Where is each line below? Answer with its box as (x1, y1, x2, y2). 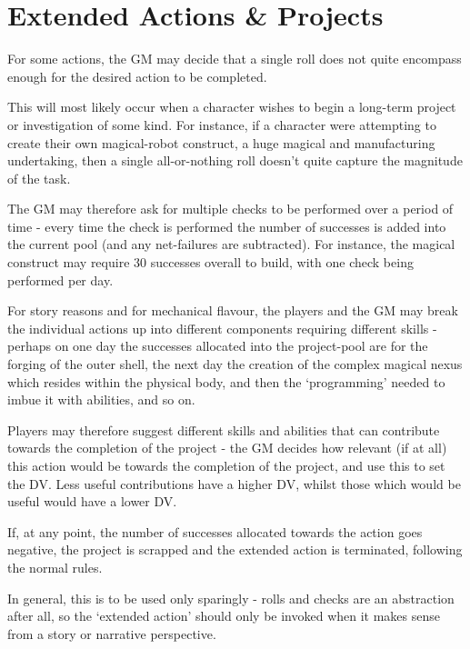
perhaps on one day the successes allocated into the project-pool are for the (7, 336, 428, 355)
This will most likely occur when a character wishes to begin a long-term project (7, 97, 456, 116)
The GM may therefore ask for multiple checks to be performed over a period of (7, 199, 454, 218)
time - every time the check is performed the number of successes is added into (7, 216, 446, 235)
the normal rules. (7, 557, 103, 576)
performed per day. (7, 270, 114, 289)
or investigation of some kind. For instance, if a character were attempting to (7, 115, 436, 134)
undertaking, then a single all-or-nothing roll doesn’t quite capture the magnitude (7, 151, 463, 170)
